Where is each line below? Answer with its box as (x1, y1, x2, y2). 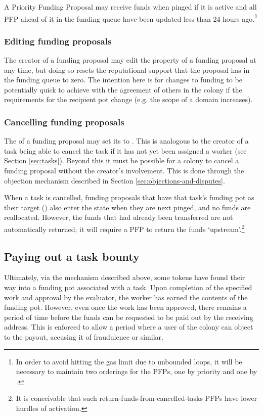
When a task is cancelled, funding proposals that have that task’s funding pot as (4, 192, 254, 203)
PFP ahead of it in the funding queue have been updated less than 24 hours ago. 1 (4, 12, 258, 24)
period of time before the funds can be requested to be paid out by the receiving (4, 311, 253, 322)
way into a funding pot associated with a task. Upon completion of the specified (4, 282, 252, 293)
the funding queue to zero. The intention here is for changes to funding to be (4, 74, 242, 85)
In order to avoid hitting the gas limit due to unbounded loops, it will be (16, 356, 242, 366)
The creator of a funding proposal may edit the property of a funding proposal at (4, 55, 256, 65)
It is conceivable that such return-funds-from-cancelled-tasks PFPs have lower (16, 393, 257, 403)
